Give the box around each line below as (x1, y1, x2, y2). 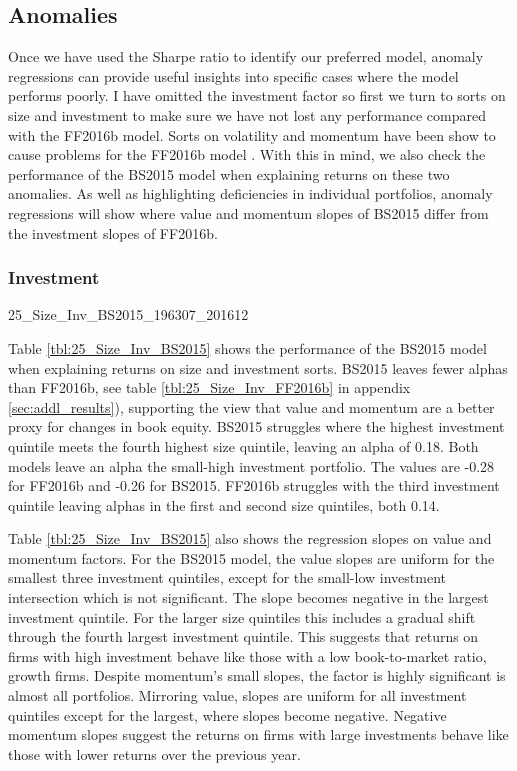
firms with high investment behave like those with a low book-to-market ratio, (8, 645, 487, 666)
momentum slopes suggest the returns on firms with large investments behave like (8, 724, 509, 745)
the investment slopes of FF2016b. (8, 222, 218, 243)
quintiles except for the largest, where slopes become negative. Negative (8, 704, 447, 725)
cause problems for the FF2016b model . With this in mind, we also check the (8, 144, 486, 165)
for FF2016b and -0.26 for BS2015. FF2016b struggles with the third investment (8, 475, 500, 496)
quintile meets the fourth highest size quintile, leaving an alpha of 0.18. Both (8, 435, 479, 456)
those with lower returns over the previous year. (8, 743, 301, 764)
